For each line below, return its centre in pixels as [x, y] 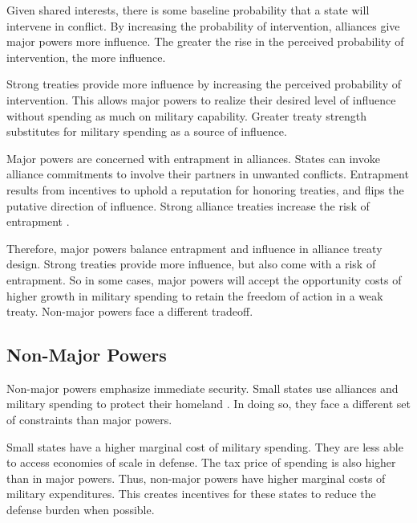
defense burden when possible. [81, 510]
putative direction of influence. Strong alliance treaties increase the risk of [188, 205]
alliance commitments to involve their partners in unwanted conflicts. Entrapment [208, 174]
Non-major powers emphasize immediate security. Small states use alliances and [202, 388]
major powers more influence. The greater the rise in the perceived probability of [205, 41]
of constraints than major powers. [89, 420]
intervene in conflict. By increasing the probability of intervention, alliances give [203, 25]
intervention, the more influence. [86, 57]
